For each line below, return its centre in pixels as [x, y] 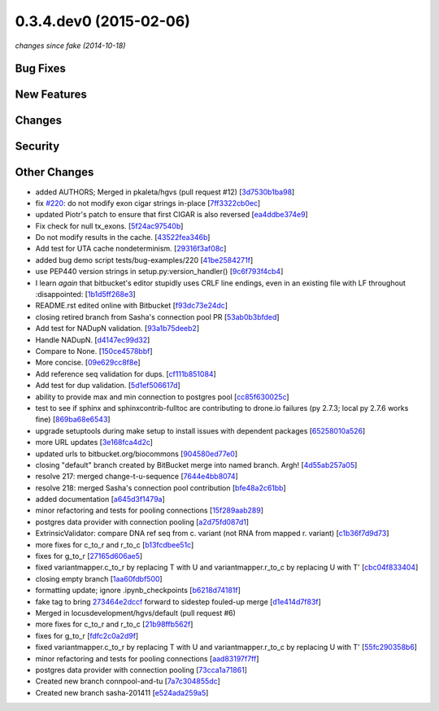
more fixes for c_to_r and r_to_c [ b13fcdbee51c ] [115, 544]
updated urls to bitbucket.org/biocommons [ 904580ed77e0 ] [137, 454]
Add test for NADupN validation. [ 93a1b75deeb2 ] [117, 329]
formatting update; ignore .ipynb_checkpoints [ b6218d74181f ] [138, 591]
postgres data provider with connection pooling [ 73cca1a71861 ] [141, 670]
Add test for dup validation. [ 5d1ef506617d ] [108, 386]
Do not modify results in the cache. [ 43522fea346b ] [123, 238]
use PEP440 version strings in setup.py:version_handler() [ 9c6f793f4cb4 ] [159, 272]
